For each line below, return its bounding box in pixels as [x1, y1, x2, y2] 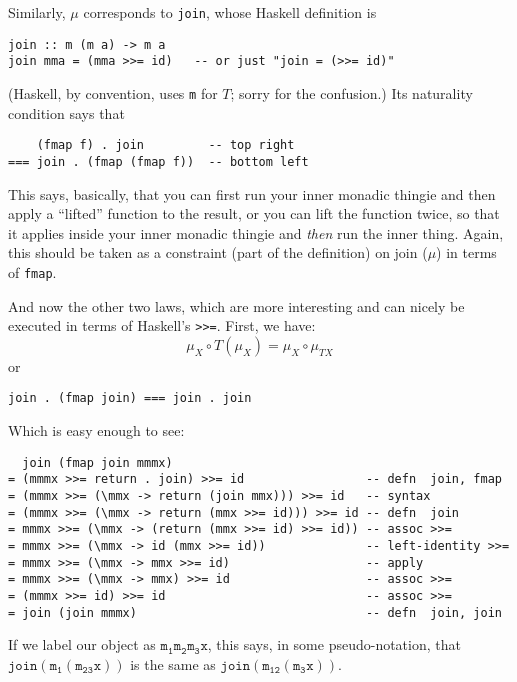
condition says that [8, 102, 125, 123]
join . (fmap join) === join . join [8, 391, 252, 406]
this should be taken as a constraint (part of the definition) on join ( [8, 242, 428, 263]
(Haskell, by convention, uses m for [8, 82, 218, 103]
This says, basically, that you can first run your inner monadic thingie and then [8, 183, 496, 204]
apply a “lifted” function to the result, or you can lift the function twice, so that [8, 203, 500, 224]
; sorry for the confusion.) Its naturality [230, 82, 473, 103]
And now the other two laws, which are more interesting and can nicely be [8, 295, 465, 316]
